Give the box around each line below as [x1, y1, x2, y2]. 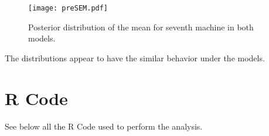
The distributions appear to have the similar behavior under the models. [5, 51, 265, 64]
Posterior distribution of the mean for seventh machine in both [28, 20, 254, 33]
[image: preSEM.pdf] [28, 4, 108, 12]
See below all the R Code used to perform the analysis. [5, 120, 203, 132]
